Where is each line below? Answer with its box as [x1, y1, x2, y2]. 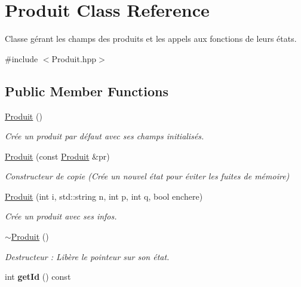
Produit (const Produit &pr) [5, 149, 110, 162]
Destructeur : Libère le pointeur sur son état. [5, 250, 170, 262]
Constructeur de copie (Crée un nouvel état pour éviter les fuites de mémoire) [5, 170, 290, 182]
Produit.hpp [51, 52, 97, 65]
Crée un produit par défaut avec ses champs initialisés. [5, 130, 204, 142]
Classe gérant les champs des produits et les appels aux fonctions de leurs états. [5, 32, 297, 45]
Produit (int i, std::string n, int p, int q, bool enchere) [5, 190, 203, 202]
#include [5, 52, 38, 65]
